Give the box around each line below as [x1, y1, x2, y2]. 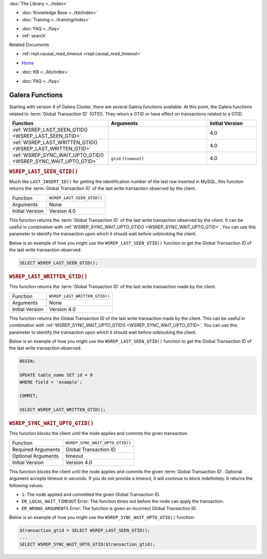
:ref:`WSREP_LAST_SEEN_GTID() [12, 127, 88, 133]
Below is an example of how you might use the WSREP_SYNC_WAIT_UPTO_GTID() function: [9, 515, 195, 520]
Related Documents [9, 42, 49, 47]
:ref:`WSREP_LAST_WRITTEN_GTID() [12, 139, 97, 146]
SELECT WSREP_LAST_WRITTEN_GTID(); [19, 407, 106, 413]
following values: [9, 482, 44, 488]
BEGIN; [19, 358, 36, 364]
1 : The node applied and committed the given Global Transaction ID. [21, 491, 161, 497]
